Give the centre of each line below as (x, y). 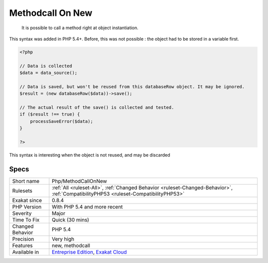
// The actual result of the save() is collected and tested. (97, 107)
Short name (26, 181)
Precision (23, 239)
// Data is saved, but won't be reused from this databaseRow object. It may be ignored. (132, 86)
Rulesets (22, 191)
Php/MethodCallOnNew (79, 181)
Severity (22, 213)
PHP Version (27, 207)
